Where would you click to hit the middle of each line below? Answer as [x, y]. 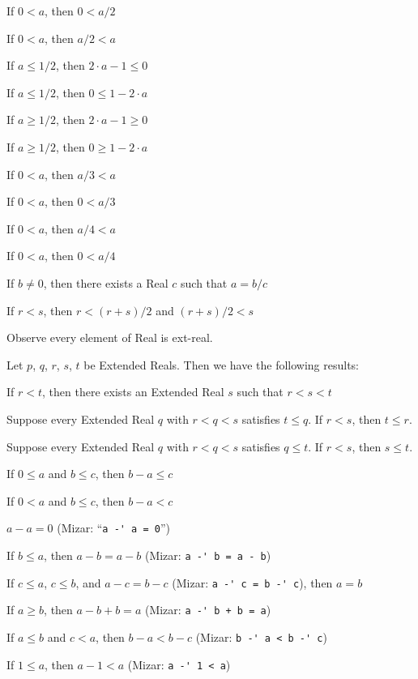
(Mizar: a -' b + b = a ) [208, 610]
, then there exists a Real [106, 282]
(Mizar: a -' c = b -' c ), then [252, 582]
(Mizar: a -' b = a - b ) [208, 555]
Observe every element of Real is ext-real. [110, 337]
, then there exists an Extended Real [133, 392]
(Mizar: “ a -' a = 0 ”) [113, 528]
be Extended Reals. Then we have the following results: [222, 364]
